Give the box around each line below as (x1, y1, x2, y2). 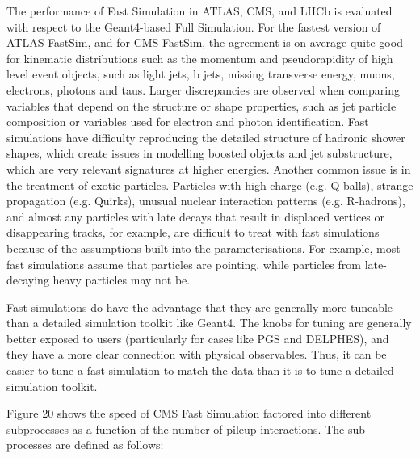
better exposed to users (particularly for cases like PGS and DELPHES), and (6, 330, 389, 347)
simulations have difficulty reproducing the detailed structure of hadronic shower (6, 128, 405, 145)
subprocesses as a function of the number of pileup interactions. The (6, 420, 345, 437)
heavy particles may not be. (52, 271, 191, 288)
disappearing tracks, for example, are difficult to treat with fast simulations (6, 224, 380, 241)
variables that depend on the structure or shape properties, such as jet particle (6, 97, 397, 114)
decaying (6, 271, 49, 288)
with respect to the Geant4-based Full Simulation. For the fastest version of (6, 18, 381, 35)
